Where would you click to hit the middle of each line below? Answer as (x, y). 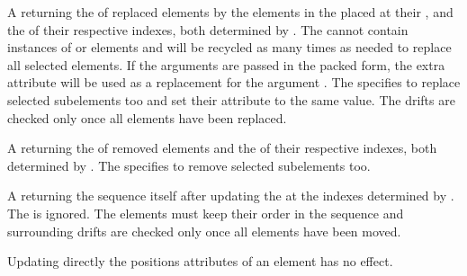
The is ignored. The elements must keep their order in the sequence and (206, 213)
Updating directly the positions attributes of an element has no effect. (200, 261)
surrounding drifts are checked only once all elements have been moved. (204, 231)
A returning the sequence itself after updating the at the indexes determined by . (231, 196)
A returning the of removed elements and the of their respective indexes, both (222, 148)
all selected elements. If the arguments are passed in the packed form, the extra (226, 64)
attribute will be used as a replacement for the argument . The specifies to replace (234, 82)
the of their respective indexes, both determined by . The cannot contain (208, 29)
